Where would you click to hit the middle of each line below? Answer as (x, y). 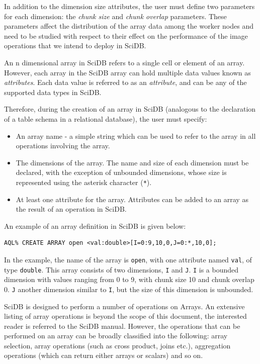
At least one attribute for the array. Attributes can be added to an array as (132, 199)
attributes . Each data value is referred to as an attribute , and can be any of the (125, 82)
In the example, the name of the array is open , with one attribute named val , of (128, 259)
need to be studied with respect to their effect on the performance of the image (126, 35)
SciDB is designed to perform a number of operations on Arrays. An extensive (124, 306)
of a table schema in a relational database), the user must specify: (106, 118)
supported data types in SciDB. (53, 92)
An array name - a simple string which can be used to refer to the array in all (136, 135)
